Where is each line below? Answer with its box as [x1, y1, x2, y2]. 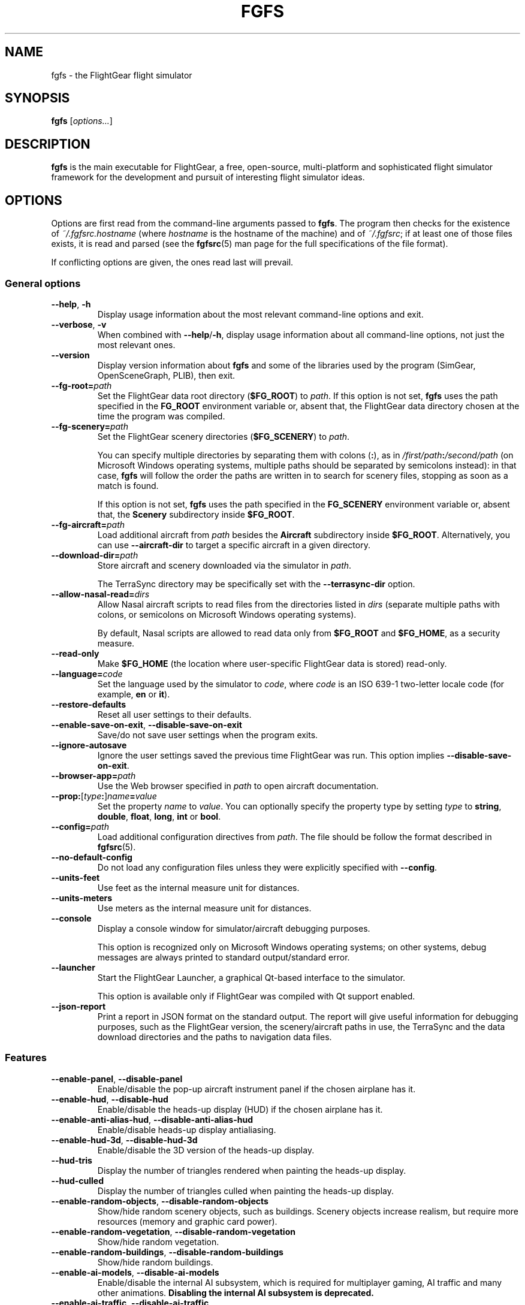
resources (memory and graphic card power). [97, 1216, 277, 1227]
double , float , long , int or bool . [97, 811, 221, 821]
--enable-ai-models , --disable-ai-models [51, 1267, 219, 1277]
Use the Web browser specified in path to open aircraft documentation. [97, 780, 379, 791]
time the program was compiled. [97, 410, 225, 421]
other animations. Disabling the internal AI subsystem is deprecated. [97, 1287, 374, 1298]
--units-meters [51, 892, 113, 903]
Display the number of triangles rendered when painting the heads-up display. [97, 1165, 406, 1176]
